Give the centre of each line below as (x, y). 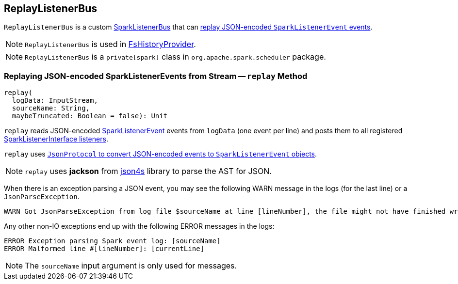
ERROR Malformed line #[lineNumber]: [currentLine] (104, 249)
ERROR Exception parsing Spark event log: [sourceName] (112, 241)
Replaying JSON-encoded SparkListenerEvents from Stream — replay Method (156, 76)
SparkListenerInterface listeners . (56, 139)
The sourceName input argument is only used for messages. (131, 266)
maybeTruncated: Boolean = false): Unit (90, 116)
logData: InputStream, (55, 101)
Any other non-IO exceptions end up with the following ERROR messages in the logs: (139, 226)
